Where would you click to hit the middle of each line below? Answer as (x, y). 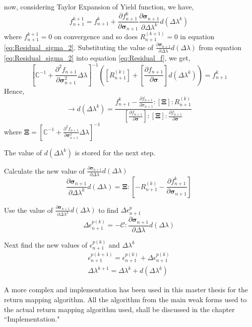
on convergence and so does (96, 36)
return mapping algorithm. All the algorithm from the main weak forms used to (126, 299)
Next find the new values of (46, 244)
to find (108, 210)
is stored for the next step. (115, 152)
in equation (197, 36)
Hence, (14, 91)
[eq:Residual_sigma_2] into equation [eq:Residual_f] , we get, (97, 58)
